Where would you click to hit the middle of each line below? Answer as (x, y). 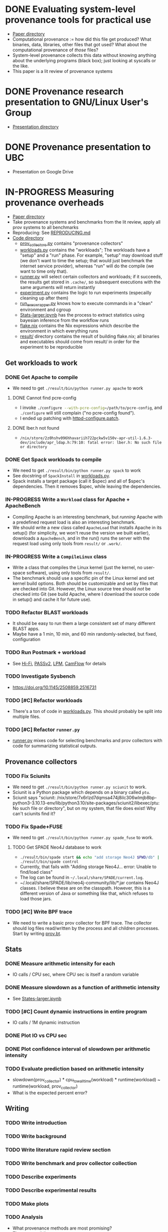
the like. (21, 66)
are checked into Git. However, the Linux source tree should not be (81, 588)
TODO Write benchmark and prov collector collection (71, 1163)
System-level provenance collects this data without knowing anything (84, 55)
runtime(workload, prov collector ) (45, 1087)
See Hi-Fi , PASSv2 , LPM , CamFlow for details (59, 663)
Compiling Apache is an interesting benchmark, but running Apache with (88, 517)
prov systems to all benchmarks (45, 227)
